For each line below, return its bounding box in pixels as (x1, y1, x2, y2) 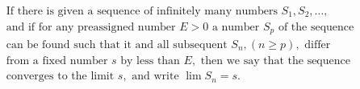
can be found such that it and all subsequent (6, 38, 228, 51)
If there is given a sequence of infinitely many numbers (6, 6, 278, 18)
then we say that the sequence (200, 55, 350, 67)
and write (132, 71, 179, 83)
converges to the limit (6, 71, 115, 83)
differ (304, 38, 331, 51)
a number (211, 21, 260, 33)
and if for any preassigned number (6, 21, 176, 33)
